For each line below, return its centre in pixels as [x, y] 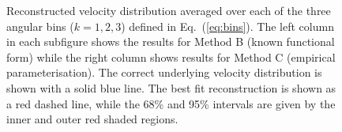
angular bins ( [40, 26]
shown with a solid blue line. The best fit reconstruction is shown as [171, 87]
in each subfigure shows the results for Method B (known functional [171, 41]
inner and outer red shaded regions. [92, 119]
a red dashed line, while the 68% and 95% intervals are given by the [171, 103]
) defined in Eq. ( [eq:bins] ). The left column [227, 26]
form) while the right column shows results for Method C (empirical [171, 57]
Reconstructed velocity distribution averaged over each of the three [169, 10]
